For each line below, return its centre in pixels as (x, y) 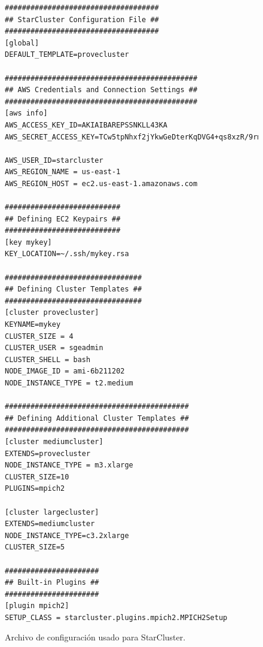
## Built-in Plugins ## (52, 583)
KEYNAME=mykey (33, 325)
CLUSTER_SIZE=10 (37, 477)
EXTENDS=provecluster (48, 453)
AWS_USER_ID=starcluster (54, 160)
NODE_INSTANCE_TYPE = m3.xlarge (69, 465)
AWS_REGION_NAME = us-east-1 (63, 172)
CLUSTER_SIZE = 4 (39, 336)
